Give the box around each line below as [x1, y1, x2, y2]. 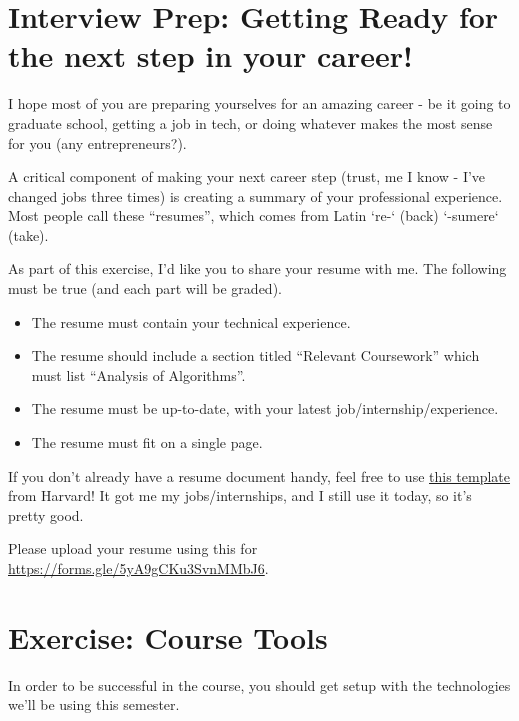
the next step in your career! [8, 35, 413, 76]
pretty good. [8, 504, 84, 525]
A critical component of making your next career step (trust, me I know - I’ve [8, 166, 486, 187]
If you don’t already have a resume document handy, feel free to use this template [8, 465, 511, 486]
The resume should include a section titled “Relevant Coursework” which [31, 345, 480, 366]
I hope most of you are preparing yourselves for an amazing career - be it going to [8, 93, 511, 114]
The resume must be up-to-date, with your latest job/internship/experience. [31, 398, 499, 419]
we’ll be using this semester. [8, 694, 180, 715]
